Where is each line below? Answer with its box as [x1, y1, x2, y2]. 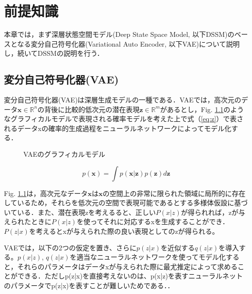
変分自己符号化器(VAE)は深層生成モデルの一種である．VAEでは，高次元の [4, 95, 241, 105]
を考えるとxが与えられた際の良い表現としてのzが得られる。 [29, 226, 219, 236]
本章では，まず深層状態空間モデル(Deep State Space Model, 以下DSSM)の [4, 29, 235, 39]
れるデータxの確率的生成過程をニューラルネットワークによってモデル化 [4, 123, 232, 133]
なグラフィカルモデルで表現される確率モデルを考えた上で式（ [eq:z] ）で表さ [4, 114, 244, 124]
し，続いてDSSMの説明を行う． [4, 48, 104, 58]
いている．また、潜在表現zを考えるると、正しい [4, 207, 156, 217]
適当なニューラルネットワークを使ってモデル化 [76, 252, 226, 262]
